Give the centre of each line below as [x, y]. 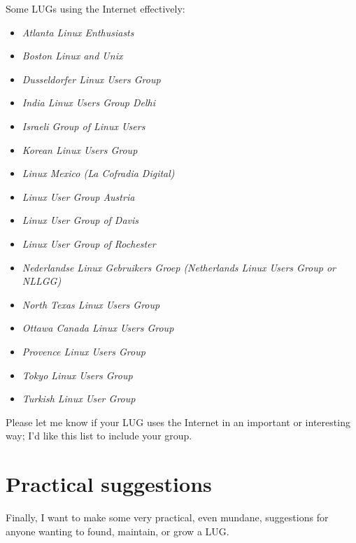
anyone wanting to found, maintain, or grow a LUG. [118, 531]
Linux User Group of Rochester [89, 243]
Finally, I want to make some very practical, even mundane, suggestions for [167, 517]
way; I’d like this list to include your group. [99, 436]
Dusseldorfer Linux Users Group [91, 79]
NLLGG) [42, 281]
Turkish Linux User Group [79, 399]
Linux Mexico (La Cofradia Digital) [98, 173]
